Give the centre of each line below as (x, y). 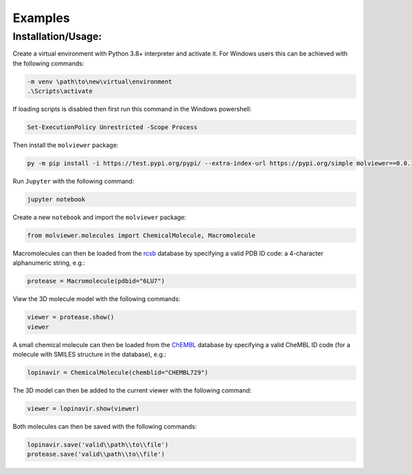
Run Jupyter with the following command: (73, 181)
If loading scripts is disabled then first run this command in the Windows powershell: (132, 109)
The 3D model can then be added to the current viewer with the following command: (132, 390)
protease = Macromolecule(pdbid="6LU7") (96, 281)
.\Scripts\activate (60, 91)
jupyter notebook (56, 200)
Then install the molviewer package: (66, 145)
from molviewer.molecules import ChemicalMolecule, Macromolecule (141, 236)
